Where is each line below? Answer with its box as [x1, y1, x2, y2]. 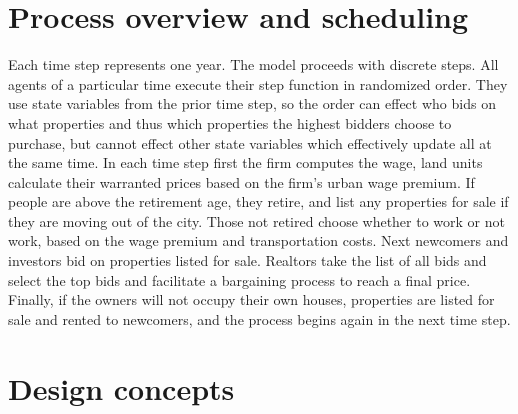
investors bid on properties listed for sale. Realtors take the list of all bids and [8, 250, 487, 271]
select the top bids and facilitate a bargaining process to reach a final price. [8, 269, 471, 290]
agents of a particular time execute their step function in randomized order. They [8, 73, 508, 94]
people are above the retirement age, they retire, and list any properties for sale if [8, 191, 509, 212]
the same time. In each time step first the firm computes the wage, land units [8, 152, 483, 173]
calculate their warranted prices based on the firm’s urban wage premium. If [8, 171, 475, 192]
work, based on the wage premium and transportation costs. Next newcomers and [8, 230, 509, 251]
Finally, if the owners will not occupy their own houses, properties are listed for [8, 289, 495, 310]
